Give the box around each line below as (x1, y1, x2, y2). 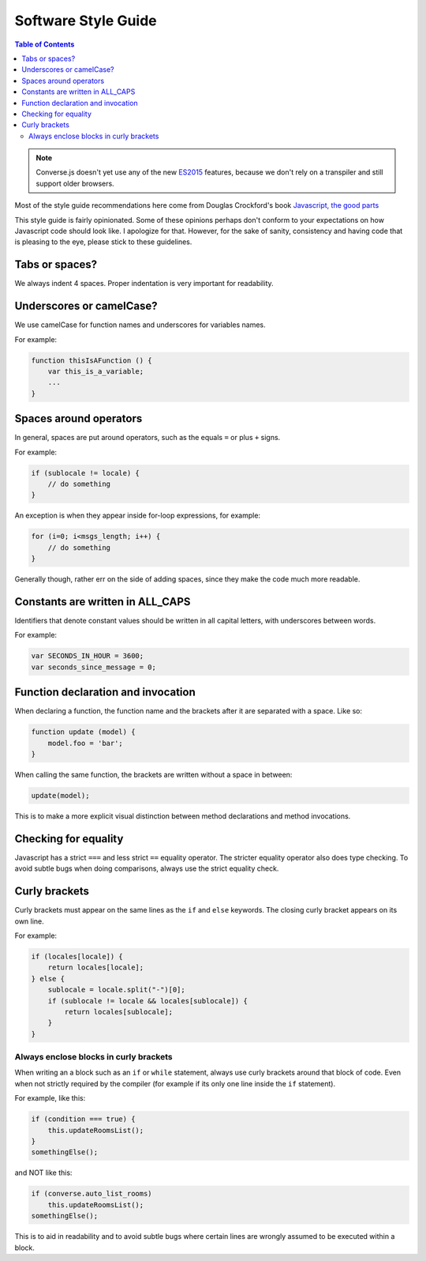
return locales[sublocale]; (64, 1007, 174, 1016)
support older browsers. (35, 179, 114, 188)
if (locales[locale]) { (31, 952, 124, 962)
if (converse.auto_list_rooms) (31, 1189, 153, 1199)
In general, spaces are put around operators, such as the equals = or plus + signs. (14, 433, 281, 442)
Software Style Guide (14, 12, 157, 29)
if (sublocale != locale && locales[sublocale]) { (47, 996, 248, 1005)
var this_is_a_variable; (47, 367, 144, 375)
